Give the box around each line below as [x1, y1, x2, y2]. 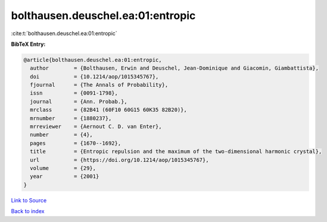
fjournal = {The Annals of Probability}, [30, 82, 169, 89]
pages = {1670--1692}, [30, 140, 122, 146]
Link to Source [11, 196, 47, 204]
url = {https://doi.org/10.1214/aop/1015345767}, [30, 157, 209, 163]
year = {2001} [30, 173, 99, 180]
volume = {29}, [30, 165, 96, 171]
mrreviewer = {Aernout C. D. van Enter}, [30, 123, 162, 130]
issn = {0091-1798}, [30, 90, 119, 96]
